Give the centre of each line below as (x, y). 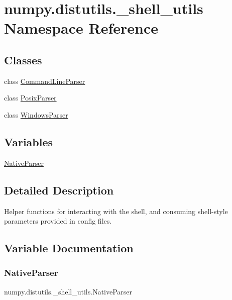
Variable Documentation (69, 248)
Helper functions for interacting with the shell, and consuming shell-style (116, 211)
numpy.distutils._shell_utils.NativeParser (68, 291)
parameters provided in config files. (58, 221)
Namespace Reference (81, 28)
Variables (29, 141)
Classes (23, 60)
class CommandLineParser (45, 81)
